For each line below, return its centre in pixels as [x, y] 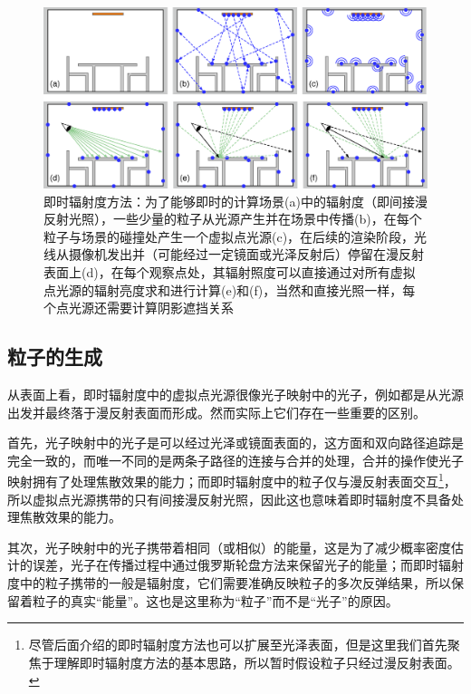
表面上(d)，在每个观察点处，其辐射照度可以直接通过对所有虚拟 [230, 271]
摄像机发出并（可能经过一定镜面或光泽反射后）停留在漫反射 [246, 254]
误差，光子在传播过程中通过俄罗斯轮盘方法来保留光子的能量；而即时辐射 [248, 565]
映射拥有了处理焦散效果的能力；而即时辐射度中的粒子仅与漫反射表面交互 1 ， [232, 480]
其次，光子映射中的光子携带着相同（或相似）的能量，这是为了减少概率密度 [229, 547]
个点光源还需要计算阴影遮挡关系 [139, 308]
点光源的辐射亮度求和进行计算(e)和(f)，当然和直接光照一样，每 [230, 289]
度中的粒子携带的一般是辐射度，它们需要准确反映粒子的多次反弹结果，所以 [229, 582]
